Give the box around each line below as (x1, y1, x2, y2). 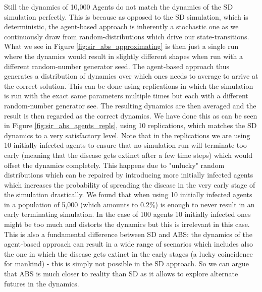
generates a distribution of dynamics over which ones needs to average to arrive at (4, 71, 258, 81)
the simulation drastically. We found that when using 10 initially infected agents (4, 189, 252, 200)
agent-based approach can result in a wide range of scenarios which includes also (4, 239, 253, 249)
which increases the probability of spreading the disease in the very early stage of (4, 179, 255, 190)
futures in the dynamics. (4, 278, 79, 288)
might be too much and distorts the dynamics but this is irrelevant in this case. (4, 219, 250, 229)
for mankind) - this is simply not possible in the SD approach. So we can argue (4, 258, 249, 269)
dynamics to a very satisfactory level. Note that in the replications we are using (4, 130, 250, 140)
